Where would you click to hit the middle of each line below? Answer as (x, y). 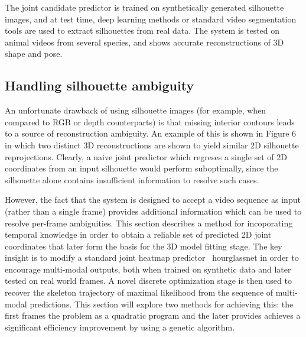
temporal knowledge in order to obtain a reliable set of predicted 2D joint (138, 234)
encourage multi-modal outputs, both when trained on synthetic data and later (148, 269)
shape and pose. (34, 54)
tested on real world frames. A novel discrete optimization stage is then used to (148, 281)
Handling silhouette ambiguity (100, 85)
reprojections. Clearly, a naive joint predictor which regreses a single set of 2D (146, 156)
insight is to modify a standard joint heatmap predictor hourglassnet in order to (152, 257)
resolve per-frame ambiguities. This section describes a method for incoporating (149, 223)
